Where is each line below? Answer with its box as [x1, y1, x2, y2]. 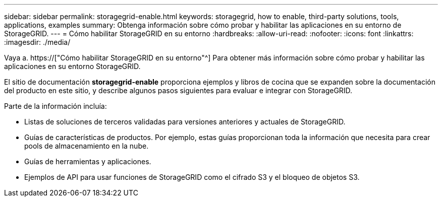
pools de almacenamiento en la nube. [24, 142, 149, 150]
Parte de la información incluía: [4, 102, 107, 110]
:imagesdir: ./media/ [4, 38, 71, 46]
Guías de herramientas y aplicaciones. [24, 157, 151, 166]
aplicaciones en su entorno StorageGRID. [4, 62, 141, 71]
